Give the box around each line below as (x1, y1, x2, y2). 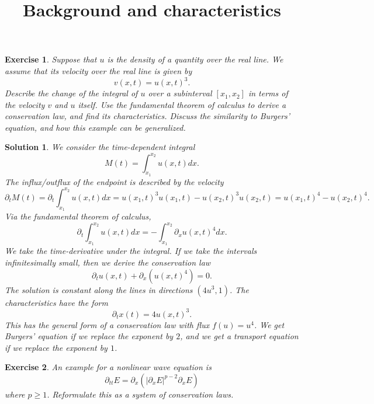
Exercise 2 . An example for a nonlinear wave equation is (5, 361, 212, 373)
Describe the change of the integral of (5, 87, 138, 99)
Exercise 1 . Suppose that (5, 53, 97, 65)
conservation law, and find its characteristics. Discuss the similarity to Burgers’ (5, 110, 290, 122)
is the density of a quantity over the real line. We (107, 53, 283, 65)
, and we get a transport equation (180, 330, 299, 342)
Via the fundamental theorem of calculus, (5, 210, 151, 222)
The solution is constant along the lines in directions (5, 283, 193, 295)
